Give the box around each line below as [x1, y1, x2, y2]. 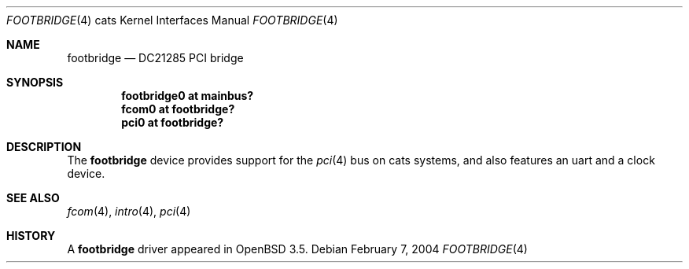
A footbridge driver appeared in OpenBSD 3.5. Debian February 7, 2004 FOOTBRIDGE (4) [67, 242, 528, 256]
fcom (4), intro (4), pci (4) [67, 205, 191, 218]
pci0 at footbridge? [121, 116, 224, 129]
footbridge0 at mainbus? [121, 89, 254, 102]
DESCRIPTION [6, 140, 82, 153]
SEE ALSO [6, 191, 60, 205]
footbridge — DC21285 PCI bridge [67, 51, 244, 64]
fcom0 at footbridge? [121, 102, 235, 116]
